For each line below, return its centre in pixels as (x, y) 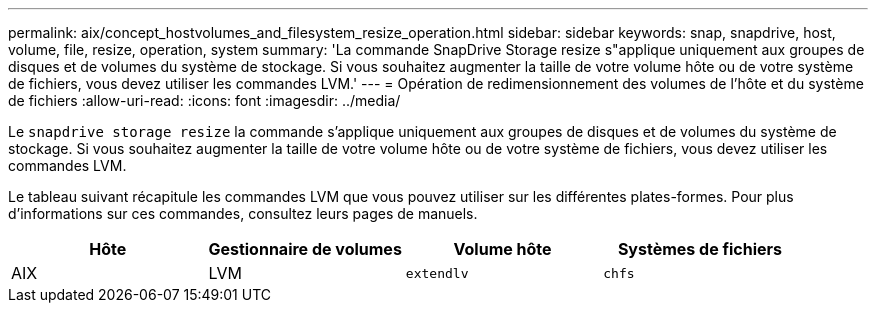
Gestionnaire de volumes (305, 249)
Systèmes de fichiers (700, 249)
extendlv (437, 273)
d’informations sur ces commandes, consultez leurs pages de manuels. (243, 213)
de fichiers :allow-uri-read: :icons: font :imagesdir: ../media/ (204, 100)
